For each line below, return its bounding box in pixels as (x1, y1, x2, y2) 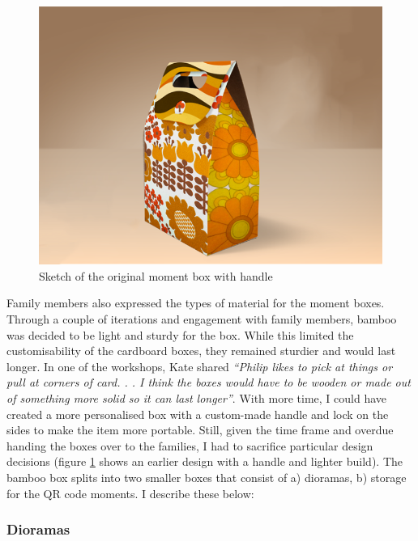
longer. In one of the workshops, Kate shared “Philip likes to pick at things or (6, 357, 393, 374)
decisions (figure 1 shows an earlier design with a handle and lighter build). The (6, 453, 403, 470)
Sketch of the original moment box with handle (39, 267, 273, 284)
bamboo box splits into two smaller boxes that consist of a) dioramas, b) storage (6, 468, 407, 485)
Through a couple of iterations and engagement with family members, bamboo (6, 311, 397, 328)
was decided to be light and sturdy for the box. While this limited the (6, 326, 354, 343)
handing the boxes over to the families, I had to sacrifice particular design (6, 437, 373, 454)
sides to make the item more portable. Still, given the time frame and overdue (6, 421, 394, 438)
